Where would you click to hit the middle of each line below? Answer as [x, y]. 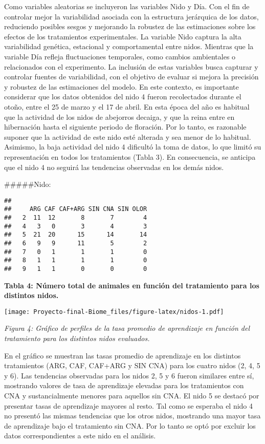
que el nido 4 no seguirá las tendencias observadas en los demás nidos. [114, 167]
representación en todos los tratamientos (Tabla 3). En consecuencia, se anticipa [130, 156]
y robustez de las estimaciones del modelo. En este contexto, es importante [122, 86]
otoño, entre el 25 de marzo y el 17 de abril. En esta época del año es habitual [127, 106]
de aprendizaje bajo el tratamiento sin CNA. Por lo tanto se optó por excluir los [130, 425]
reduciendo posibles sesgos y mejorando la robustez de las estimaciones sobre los [130, 26]
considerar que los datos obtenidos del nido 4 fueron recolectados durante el [123, 97]
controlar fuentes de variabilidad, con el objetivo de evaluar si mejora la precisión [131, 77]
